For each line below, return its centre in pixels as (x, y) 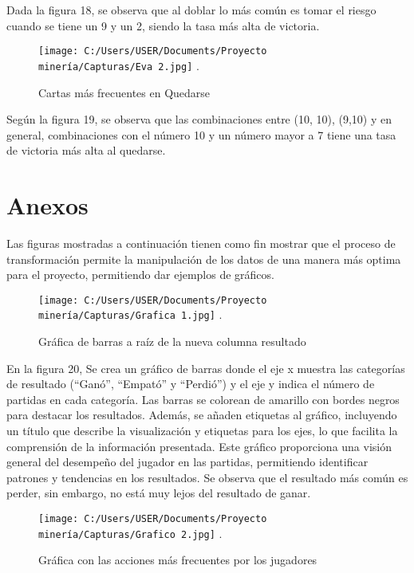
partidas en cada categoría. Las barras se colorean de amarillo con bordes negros (203, 399)
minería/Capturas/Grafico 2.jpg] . (130, 533)
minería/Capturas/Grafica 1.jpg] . (130, 314)
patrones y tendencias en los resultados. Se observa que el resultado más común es (207, 477)
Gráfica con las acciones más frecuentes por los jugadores (178, 560)
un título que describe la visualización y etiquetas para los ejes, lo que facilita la (202, 431)
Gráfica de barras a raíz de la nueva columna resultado (172, 341)
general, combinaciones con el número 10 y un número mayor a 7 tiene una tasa (201, 134)
